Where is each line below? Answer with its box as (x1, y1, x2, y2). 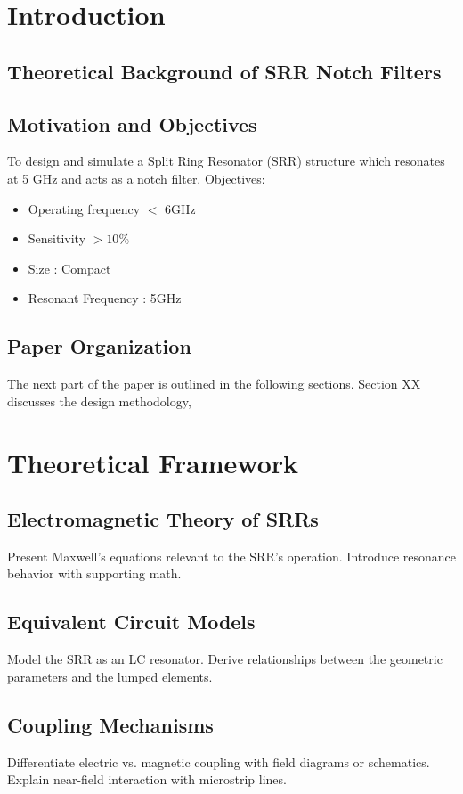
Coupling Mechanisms (7, 710, 214, 738)
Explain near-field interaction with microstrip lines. (7, 770, 287, 789)
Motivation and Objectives (7, 110, 257, 137)
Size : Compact (28, 258, 111, 277)
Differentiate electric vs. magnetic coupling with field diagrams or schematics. (7, 752, 430, 771)
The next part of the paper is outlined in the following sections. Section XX (7, 374, 421, 393)
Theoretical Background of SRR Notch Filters (7, 57, 442, 85)
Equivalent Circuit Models (7, 608, 256, 635)
